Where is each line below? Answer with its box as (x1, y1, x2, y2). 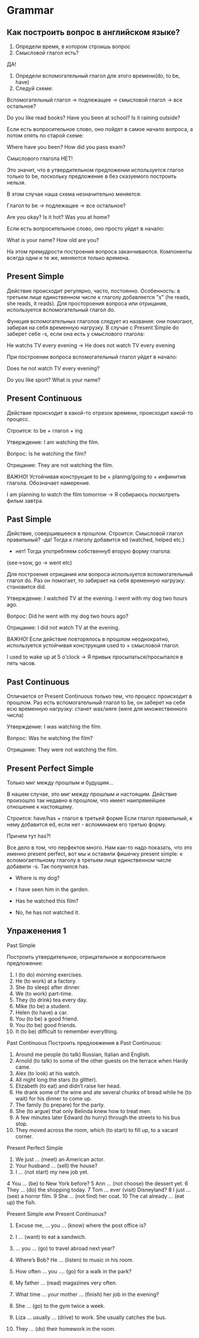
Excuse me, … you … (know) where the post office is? (15, 1222, 147, 1229)
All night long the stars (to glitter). (15, 1076, 98, 1083)
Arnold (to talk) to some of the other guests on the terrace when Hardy (15, 1057, 188, 1064)
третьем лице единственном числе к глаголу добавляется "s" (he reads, (7, 293, 190, 300)
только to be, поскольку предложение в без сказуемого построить (7, 173, 177, 180)
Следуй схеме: (15, 85, 53, 92)
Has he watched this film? (15, 897, 79, 905)
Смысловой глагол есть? (15, 49, 79, 56)
